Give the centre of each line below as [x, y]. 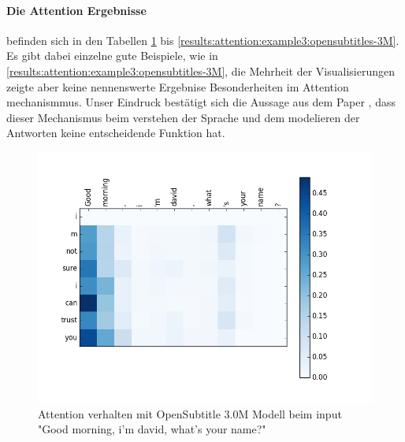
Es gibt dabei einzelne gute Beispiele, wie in [112, 56]
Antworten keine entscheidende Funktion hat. [116, 133]
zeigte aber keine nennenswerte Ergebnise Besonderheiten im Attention [178, 86]
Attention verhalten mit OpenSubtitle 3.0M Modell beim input [190, 413]
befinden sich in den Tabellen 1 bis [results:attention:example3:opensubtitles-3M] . [203, 40]
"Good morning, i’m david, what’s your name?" [152, 429]
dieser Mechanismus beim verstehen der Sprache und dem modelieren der [183, 117]
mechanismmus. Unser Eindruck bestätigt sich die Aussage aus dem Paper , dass [201, 102]
